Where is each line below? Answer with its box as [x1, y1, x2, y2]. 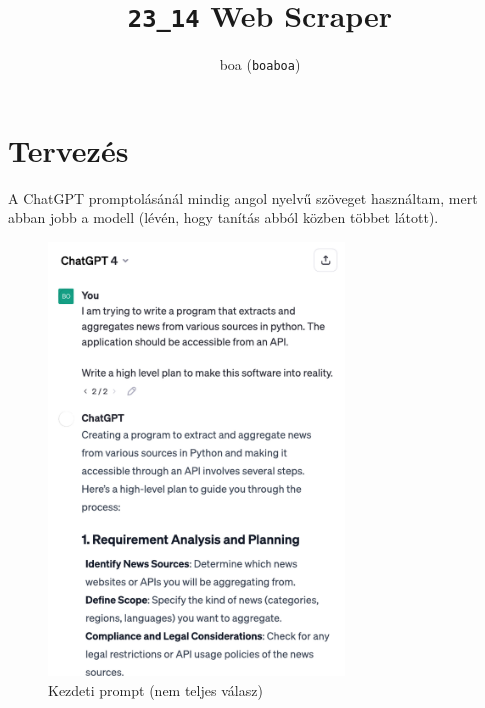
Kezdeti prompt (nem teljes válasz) [48, 679, 263, 700]
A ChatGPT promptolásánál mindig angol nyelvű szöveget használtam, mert [8, 187, 478, 208]
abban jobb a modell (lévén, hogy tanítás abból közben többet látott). [8, 207, 439, 228]
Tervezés [8, 129, 129, 170]
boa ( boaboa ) [219, 54, 301, 75]
